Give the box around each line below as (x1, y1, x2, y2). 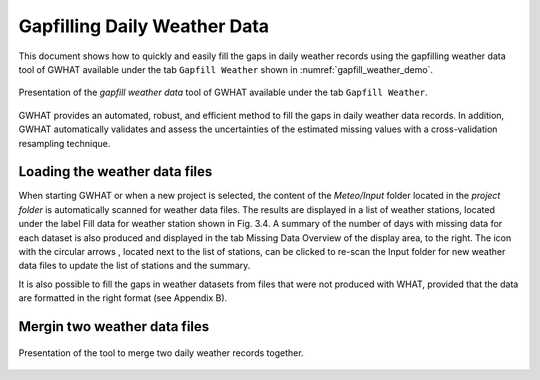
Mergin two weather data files (18, 318, 210, 335)
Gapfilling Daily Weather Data (18, 15, 270, 37)
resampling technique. (18, 137, 111, 149)
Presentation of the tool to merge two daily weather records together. (18, 346, 304, 359)
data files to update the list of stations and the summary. (18, 260, 251, 272)
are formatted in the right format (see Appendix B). (18, 292, 228, 304)
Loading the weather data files (18, 163, 213, 180)
